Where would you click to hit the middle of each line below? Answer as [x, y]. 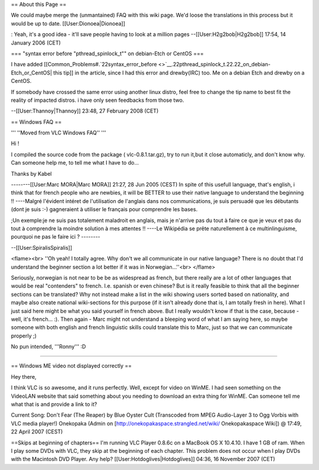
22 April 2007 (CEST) [37, 432]
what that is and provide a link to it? [54, 404]
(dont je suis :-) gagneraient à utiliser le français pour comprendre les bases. [104, 210]
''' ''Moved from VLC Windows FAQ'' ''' [58, 133]
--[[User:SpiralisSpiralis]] [42, 247]
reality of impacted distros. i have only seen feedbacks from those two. [97, 100]
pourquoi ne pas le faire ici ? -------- [56, 237]
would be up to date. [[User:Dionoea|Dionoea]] [68, 23]
